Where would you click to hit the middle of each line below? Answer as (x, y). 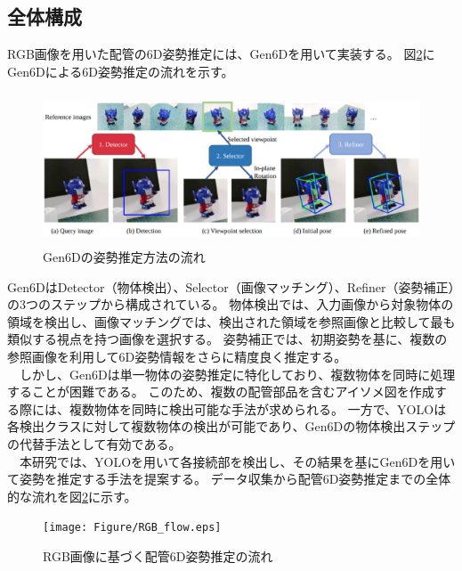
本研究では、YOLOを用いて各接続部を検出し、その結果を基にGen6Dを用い (237, 461)
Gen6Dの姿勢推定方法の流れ (124, 257)
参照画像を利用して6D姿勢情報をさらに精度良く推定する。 (177, 357)
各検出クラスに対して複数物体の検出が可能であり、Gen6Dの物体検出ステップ (231, 426)
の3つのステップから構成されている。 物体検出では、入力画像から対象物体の (231, 304)
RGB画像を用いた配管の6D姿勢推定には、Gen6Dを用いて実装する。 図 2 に (221, 54)
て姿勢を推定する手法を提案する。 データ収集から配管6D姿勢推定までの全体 (229, 479)
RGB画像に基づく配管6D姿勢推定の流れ (158, 556)
